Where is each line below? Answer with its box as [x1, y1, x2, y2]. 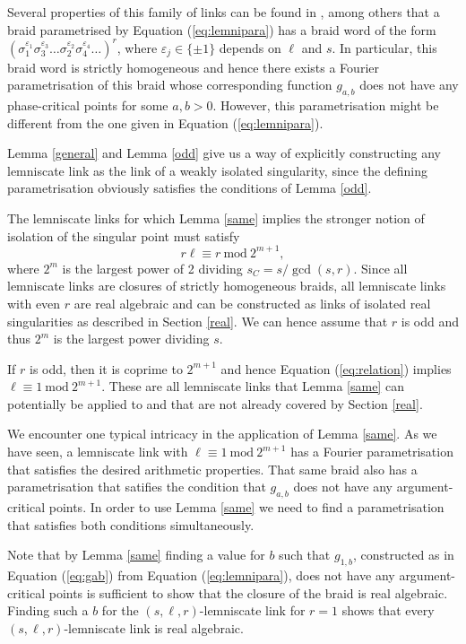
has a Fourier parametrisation [290, 442, 453, 461]
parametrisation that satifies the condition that [7, 477, 266, 496]
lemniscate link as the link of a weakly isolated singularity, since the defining [7, 161, 428, 179]
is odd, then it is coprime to [29, 359, 183, 378]
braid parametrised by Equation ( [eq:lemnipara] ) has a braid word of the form [7, 20, 436, 39]
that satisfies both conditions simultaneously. [7, 515, 255, 534]
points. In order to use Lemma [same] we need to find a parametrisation [48, 498, 444, 517]
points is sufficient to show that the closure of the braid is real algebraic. [48, 583, 448, 602]
